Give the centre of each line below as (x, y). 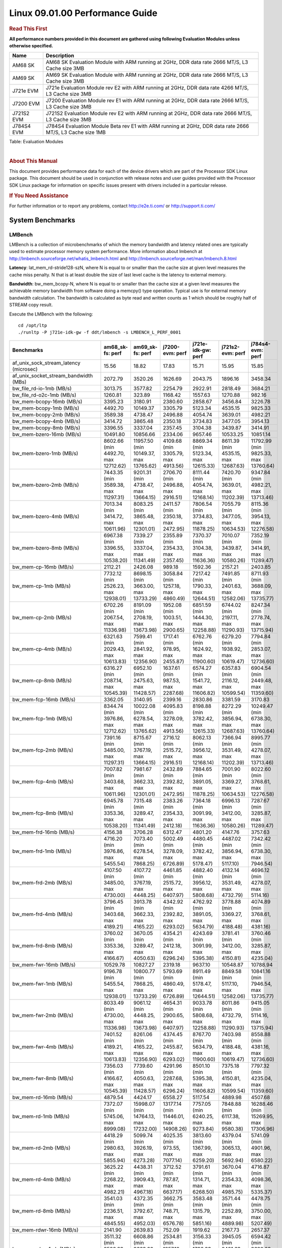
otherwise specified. (31, 46)
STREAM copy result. (31, 305)
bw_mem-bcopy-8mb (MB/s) (46, 428)
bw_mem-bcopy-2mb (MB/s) (46, 414)
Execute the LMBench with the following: (51, 314)
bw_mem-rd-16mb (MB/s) (43, 1097)
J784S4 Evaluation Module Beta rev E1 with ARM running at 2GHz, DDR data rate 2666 (147, 126)
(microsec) (25, 369)
